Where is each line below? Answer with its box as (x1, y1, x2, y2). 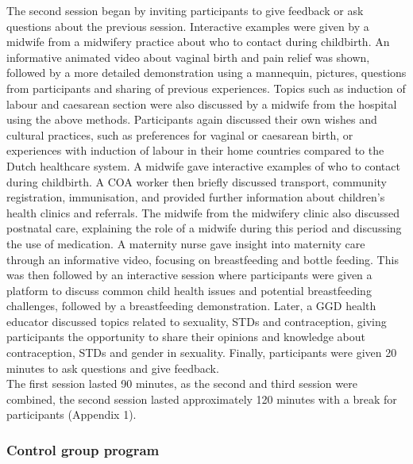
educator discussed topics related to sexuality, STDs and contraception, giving (6, 313, 387, 329)
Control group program (6, 439, 160, 459)
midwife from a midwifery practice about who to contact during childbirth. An (6, 33, 390, 50)
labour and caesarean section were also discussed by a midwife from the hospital (6, 95, 397, 112)
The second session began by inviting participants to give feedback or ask (6, 2, 364, 18)
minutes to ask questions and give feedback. (6, 359, 219, 376)
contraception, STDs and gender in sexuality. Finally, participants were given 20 (6, 344, 397, 361)
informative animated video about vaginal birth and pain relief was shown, (6, 48, 370, 65)
